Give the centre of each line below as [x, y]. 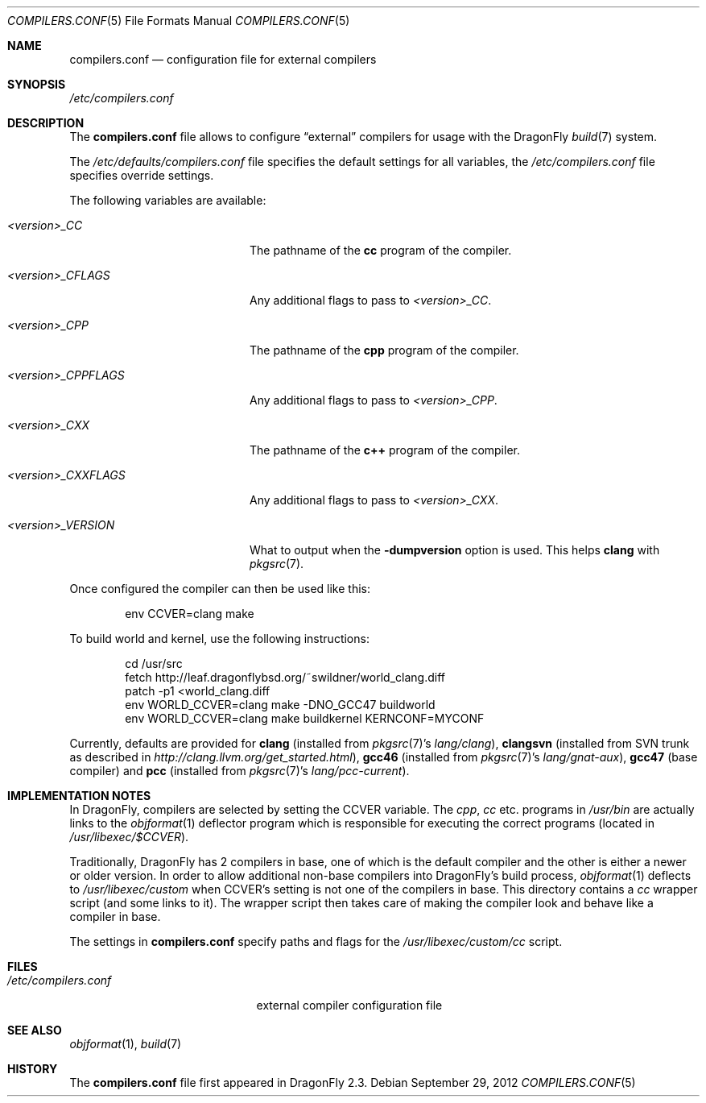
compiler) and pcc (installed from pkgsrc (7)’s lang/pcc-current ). [239, 771]
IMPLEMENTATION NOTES [79, 796]
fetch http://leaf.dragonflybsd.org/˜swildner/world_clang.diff [285, 677]
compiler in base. [115, 916]
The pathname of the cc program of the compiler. [381, 250]
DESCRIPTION [46, 123]
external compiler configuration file [349, 1005]
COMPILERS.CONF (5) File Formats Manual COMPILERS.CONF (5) [179, 21]
